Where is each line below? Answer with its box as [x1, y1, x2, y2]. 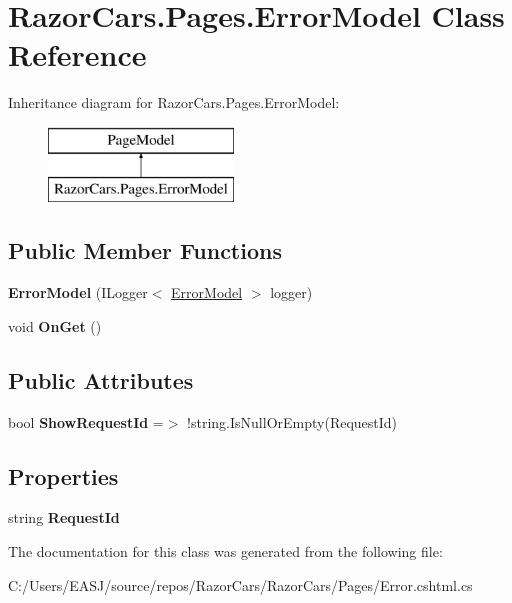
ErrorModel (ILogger [8, 282, 148, 303]
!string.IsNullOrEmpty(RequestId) [187, 411, 398, 432]
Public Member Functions [8, 235, 282, 266]
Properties [8, 460, 119, 491]
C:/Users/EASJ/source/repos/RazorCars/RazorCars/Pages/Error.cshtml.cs [8, 574, 473, 595]
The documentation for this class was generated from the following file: [8, 541, 443, 562]
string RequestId [8, 507, 120, 528]
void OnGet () [8, 315, 102, 336]
